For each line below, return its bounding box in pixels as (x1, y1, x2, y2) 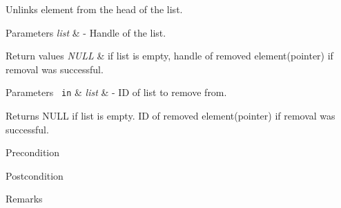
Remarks (6, 191, 43, 206)
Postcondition (6, 168, 64, 182)
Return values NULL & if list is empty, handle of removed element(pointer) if (6, 48, 333, 63)
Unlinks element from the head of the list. (6, 2, 183, 16)
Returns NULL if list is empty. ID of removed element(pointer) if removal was (6, 108, 335, 123)
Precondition (6, 145, 60, 160)
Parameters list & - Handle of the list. (6, 25, 166, 39)
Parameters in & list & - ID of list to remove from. (6, 85, 227, 100)
